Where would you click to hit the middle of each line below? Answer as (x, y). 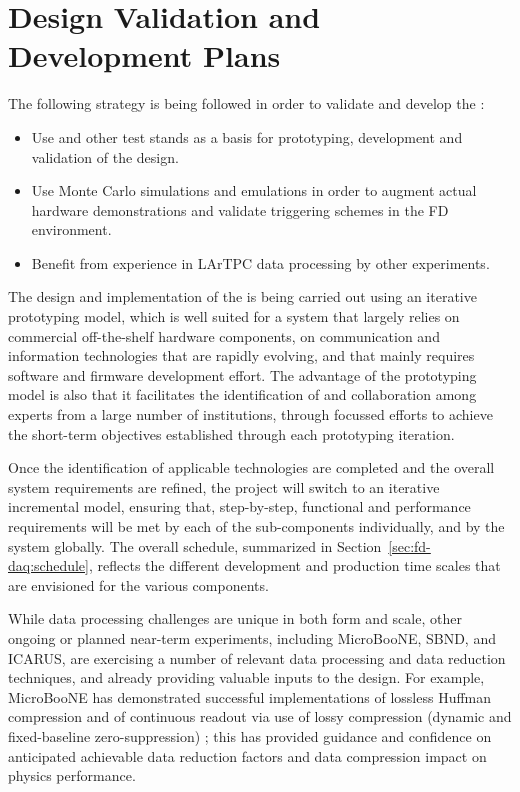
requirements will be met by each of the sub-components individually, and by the (256, 526)
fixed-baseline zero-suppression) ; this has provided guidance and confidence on (250, 735)
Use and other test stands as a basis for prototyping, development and (247, 136)
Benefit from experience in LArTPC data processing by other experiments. (260, 262)
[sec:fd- (409, 545)
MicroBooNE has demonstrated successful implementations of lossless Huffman (250, 696)
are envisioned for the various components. (138, 584)
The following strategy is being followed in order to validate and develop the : (246, 103)
